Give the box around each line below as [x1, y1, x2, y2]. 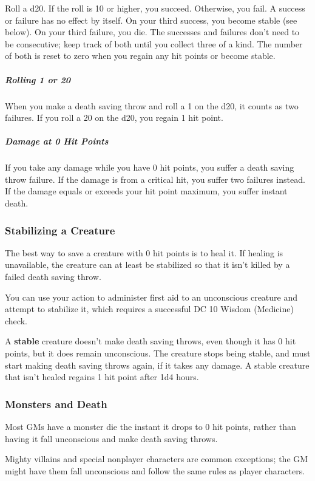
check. [5, 314, 27, 327]
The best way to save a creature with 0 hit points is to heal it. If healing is [5, 246, 283, 259]
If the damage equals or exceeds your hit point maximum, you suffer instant [5, 185, 288, 197]
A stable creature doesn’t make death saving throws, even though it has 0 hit [5, 335, 296, 347]
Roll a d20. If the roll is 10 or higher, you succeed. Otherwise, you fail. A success [5, 2, 305, 14]
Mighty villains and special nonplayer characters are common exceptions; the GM [5, 452, 308, 465]
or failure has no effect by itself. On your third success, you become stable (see [5, 13, 297, 26]
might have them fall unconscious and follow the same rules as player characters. [5, 464, 305, 477]
